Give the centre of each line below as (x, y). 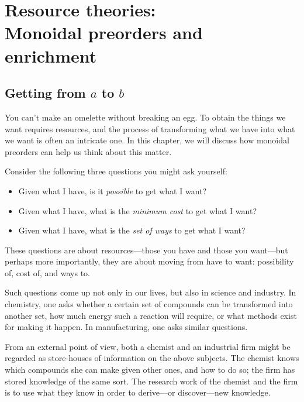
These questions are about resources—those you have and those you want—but (146, 250)
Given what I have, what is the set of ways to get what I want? (132, 230)
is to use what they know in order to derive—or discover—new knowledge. (138, 392)
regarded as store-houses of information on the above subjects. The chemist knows (152, 358)
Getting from (45, 93)
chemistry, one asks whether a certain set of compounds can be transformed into (149, 304)
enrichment (51, 55)
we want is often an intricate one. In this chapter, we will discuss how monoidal (147, 140)
